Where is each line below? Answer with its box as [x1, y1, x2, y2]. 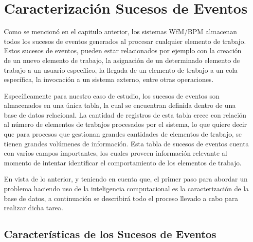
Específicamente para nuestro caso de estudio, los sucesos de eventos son [4, 90, 219, 101]
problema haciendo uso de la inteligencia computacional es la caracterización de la [4, 183, 249, 194]
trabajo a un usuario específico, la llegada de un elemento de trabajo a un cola [4, 64, 238, 75]
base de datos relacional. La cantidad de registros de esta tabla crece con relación [4, 109, 247, 120]
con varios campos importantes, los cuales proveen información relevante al [4, 148, 227, 158]
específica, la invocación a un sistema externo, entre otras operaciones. [4, 74, 214, 84]
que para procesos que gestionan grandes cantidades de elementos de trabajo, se [4, 129, 242, 139]
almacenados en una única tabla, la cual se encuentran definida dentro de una [4, 100, 236, 110]
